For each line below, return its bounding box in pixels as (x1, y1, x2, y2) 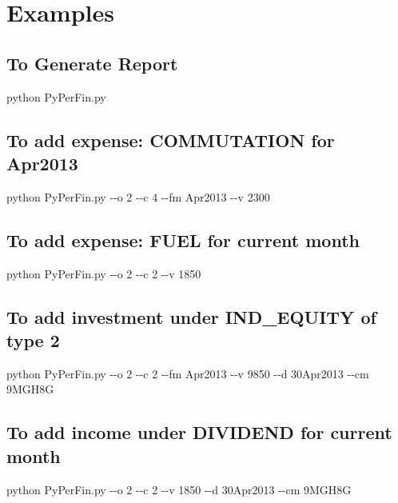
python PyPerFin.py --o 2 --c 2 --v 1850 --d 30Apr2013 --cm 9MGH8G (6, 481, 352, 497)
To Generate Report (6, 50, 178, 75)
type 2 (6, 327, 60, 352)
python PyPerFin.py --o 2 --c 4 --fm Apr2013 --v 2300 (6, 188, 270, 205)
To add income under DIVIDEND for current (6, 420, 392, 445)
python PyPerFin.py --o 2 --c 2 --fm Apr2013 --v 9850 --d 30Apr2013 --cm (6, 365, 369, 381)
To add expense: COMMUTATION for (6, 127, 335, 152)
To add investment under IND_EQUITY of (6, 304, 376, 329)
